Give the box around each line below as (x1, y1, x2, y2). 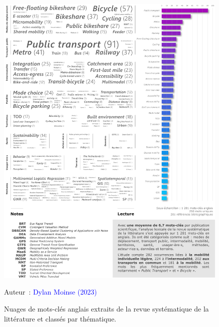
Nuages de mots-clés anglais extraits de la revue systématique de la (4, 304, 209, 314)
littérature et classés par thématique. (4, 313, 116, 324)
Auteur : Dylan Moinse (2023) (4, 287, 97, 297)
